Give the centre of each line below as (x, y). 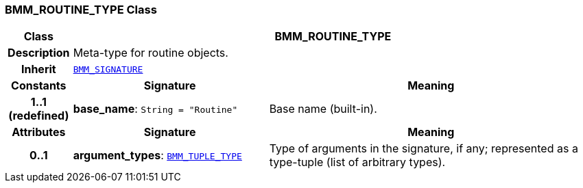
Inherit (38, 69)
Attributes (39, 132)
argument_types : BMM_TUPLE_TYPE (157, 156)
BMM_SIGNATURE (108, 69)
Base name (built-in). (323, 109)
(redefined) (39, 116)
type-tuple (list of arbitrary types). (357, 162)
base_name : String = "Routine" (155, 109)
